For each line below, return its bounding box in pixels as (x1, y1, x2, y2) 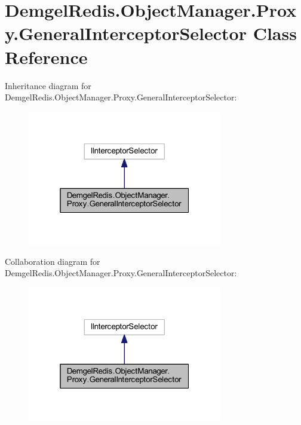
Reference (5, 44, 88, 69)
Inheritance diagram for (5, 79, 91, 91)
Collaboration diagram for (5, 255, 100, 267)
